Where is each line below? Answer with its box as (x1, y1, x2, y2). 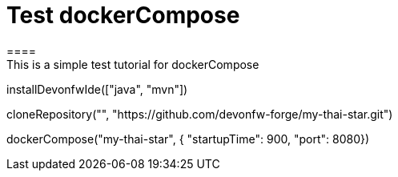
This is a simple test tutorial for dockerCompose (6, 57, 259, 71)
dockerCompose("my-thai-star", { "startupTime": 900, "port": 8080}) (6, 131, 370, 146)
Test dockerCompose (6, 2, 240, 29)
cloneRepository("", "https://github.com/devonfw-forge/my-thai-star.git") (6, 107, 393, 121)
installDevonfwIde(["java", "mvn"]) (6, 82, 188, 96)
